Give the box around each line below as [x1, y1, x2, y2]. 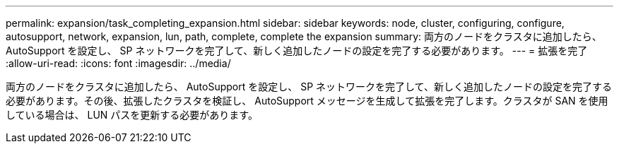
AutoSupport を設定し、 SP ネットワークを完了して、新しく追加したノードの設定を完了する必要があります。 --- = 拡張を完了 [6, 44, 588, 56]
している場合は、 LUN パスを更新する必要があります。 [6, 109, 258, 121]
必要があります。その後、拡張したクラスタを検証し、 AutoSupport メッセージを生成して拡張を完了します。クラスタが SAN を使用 [6, 95, 608, 107]
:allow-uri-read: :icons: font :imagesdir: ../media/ [6, 57, 231, 69]
